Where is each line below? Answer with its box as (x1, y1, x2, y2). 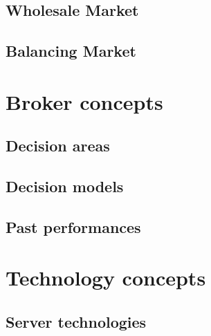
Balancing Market (6, 40, 136, 62)
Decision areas (6, 135, 110, 156)
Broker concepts (6, 87, 163, 115)
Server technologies (6, 311, 147, 333)
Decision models (6, 176, 124, 197)
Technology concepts (6, 263, 206, 292)
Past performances (6, 216, 141, 237)
